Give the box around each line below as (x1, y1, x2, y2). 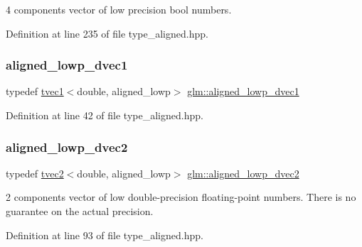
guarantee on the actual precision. (6, 204, 154, 218)
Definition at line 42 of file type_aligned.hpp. (6, 108, 203, 122)
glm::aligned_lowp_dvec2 (187, 165, 299, 180)
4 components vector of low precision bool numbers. (6, 2, 232, 16)
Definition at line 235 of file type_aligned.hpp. (6, 26, 208, 40)
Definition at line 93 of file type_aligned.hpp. (6, 227, 203, 242)
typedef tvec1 (6, 84, 64, 99)
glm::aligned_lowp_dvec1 (187, 84, 299, 99)
